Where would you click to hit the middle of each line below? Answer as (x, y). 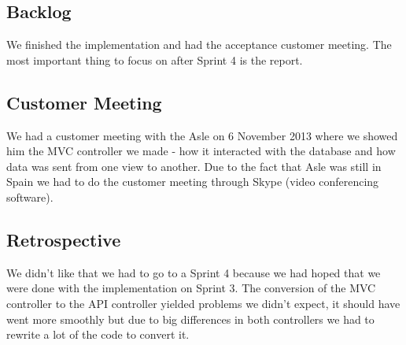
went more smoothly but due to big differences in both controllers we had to (190, 319)
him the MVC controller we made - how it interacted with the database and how (201, 151)
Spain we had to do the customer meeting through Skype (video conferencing (193, 182)
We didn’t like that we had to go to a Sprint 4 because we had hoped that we (194, 272)
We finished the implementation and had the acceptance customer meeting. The (199, 45)
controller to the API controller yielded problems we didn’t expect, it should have (203, 303)
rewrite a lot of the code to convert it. (98, 334)
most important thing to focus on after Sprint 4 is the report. (155, 59)
